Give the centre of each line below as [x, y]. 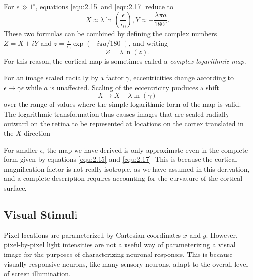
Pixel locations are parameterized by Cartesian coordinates [93, 235]
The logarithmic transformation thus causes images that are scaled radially [117, 114]
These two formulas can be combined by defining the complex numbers [111, 33]
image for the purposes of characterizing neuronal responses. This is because [118, 254]
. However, [222, 235]
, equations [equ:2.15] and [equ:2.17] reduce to [104, 6]
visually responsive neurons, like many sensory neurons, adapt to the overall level [126, 264]
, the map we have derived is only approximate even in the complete [145, 149]
